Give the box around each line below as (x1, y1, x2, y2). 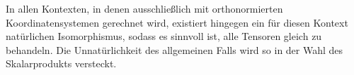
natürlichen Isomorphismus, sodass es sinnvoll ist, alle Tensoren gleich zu (6, 29, 322, 43)
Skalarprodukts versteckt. (6, 56, 117, 71)
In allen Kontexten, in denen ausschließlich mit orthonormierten (6, 1, 283, 15)
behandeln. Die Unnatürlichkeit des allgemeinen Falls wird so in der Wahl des (6, 42, 343, 57)
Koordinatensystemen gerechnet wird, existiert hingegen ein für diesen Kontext (6, 15, 348, 29)
